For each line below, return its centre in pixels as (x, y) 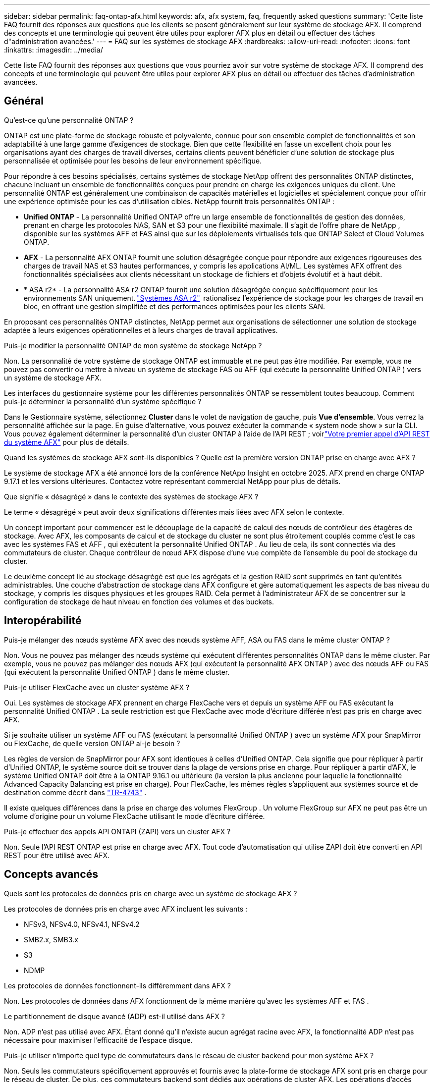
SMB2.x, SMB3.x (51, 939)
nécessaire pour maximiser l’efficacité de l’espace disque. (98, 1040)
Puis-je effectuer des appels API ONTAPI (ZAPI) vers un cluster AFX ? (117, 831)
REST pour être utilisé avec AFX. (57, 855)
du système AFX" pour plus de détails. (67, 442)
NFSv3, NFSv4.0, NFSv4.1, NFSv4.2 (82, 924)
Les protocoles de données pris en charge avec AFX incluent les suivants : (126, 909)
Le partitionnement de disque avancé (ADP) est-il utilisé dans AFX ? (114, 1016)
